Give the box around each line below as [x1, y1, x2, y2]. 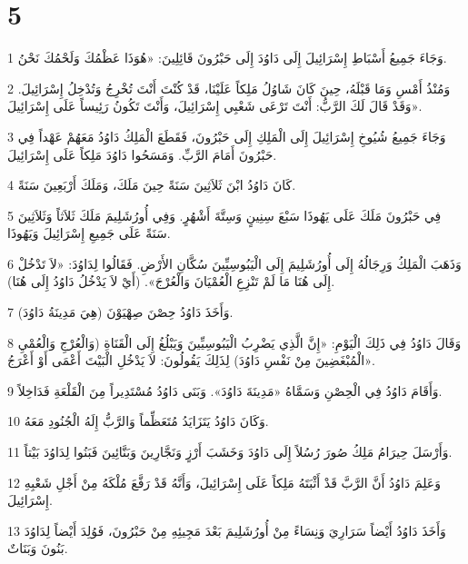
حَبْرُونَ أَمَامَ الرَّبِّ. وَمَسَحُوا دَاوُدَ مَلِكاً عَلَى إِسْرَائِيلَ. [7, 144, 277, 163]
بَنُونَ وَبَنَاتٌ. [7, 539, 68, 558]
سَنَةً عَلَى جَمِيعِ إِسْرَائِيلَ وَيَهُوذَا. [7, 223, 171, 242]
